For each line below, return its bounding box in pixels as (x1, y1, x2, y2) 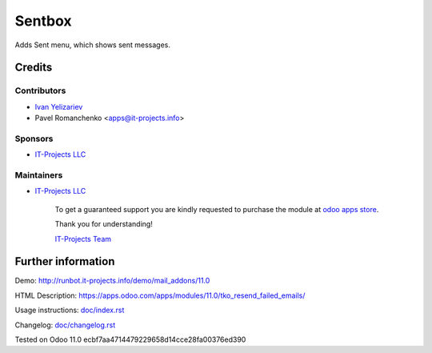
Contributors (14, 85, 66, 96)
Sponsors (14, 133, 54, 144)
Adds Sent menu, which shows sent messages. (14, 40, 171, 50)
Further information (14, 255, 115, 268)
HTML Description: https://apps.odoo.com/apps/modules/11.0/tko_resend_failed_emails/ (14, 291, 306, 300)
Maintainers (14, 170, 63, 180)
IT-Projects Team (54, 234, 112, 243)
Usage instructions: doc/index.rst (14, 305, 125, 315)
